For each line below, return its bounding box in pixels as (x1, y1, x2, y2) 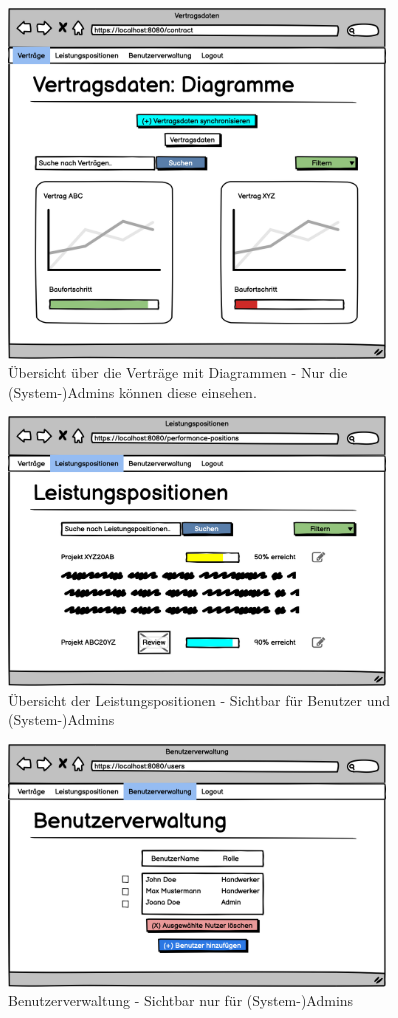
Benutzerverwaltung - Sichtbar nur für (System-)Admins (8, 990, 354, 1011)
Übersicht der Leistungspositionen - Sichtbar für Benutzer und (8, 689, 391, 710)
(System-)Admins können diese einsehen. (8, 381, 257, 402)
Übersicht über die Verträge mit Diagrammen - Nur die (8, 362, 348, 383)
